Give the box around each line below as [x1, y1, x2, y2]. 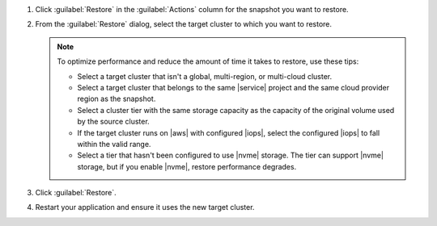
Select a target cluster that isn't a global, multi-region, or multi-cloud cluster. [77, 71, 332, 81]
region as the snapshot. [77, 94, 156, 104]
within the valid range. [77, 139, 151, 149]
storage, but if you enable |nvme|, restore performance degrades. [77, 161, 297, 171]
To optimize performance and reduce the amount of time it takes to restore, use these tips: [57, 56, 359, 66]
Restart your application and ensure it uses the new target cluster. [35, 203, 255, 212]
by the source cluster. [77, 117, 150, 127]
